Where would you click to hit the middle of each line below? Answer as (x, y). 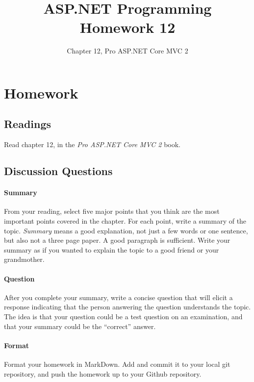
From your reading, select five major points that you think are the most (112, 211)
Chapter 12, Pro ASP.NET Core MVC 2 (127, 51)
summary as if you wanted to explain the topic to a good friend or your (112, 249)
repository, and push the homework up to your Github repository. (103, 373)
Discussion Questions (58, 171)
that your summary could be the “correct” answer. (80, 326)
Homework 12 (127, 27)
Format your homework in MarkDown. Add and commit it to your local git (117, 364)
